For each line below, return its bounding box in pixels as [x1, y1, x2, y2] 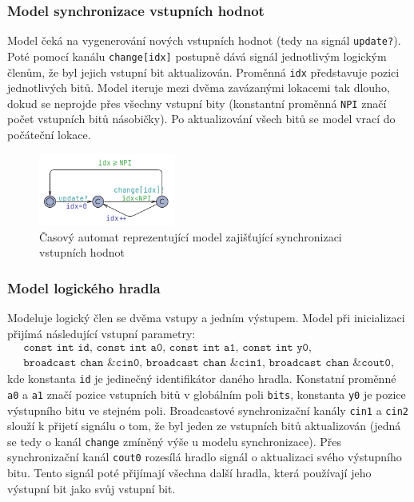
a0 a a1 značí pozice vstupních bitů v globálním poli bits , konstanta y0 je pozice [7, 385, 406, 402]
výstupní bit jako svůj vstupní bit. [7, 480, 176, 496]
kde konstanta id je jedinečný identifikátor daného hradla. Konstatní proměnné [7, 370, 396, 387]
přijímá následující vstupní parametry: [7, 325, 196, 341]
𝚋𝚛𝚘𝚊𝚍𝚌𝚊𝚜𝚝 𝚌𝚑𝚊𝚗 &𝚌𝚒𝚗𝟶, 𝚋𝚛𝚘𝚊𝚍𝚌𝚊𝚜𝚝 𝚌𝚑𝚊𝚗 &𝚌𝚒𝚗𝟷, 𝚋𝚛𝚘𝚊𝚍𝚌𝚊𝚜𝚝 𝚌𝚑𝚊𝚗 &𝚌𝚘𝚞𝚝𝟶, [23, 357, 394, 369]
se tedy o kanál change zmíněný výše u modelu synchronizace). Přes [7, 432, 342, 449]
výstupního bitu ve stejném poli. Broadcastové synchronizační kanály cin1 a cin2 [7, 401, 408, 418]
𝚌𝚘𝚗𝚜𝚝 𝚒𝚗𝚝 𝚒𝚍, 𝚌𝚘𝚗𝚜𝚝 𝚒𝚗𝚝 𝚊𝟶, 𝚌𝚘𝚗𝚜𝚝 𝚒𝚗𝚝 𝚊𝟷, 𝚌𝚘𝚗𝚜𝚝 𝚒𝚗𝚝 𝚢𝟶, [23, 342, 312, 354]
